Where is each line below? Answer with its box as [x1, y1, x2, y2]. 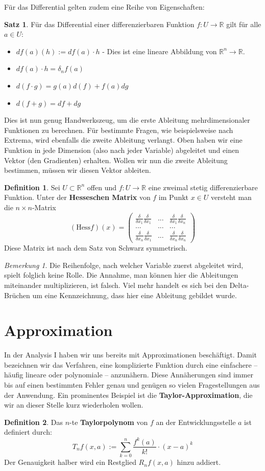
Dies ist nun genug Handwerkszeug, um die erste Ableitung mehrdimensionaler [4, 115, 250, 125]
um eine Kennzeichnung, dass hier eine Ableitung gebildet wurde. [32, 289, 237, 300]
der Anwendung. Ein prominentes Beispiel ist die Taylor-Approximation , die [4, 389, 253, 400]
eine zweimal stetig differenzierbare [148, 182, 258, 192]
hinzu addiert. [177, 457, 221, 467]
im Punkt [158, 192, 189, 203]
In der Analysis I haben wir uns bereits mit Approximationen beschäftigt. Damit [4, 349, 257, 360]
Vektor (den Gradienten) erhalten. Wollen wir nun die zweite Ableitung [4, 154, 228, 165]
